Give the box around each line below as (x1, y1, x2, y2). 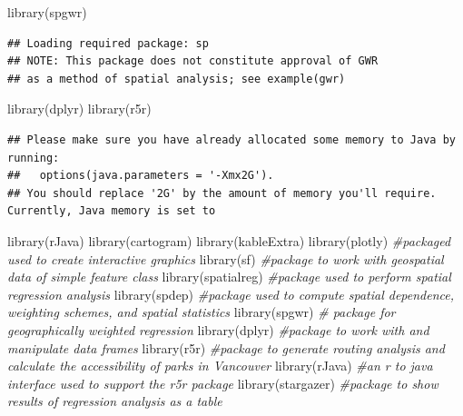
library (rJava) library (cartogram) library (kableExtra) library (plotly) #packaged (7, 231, 451, 250)
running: (7, 151, 60, 164)
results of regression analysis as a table (7, 391, 222, 411)
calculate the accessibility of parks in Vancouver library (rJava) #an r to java (7, 356, 433, 375)
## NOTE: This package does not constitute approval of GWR (7, 54, 379, 68)
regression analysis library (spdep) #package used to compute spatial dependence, (7, 284, 455, 303)
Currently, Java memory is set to (7, 204, 216, 218)
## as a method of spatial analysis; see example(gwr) (7, 72, 346, 85)
